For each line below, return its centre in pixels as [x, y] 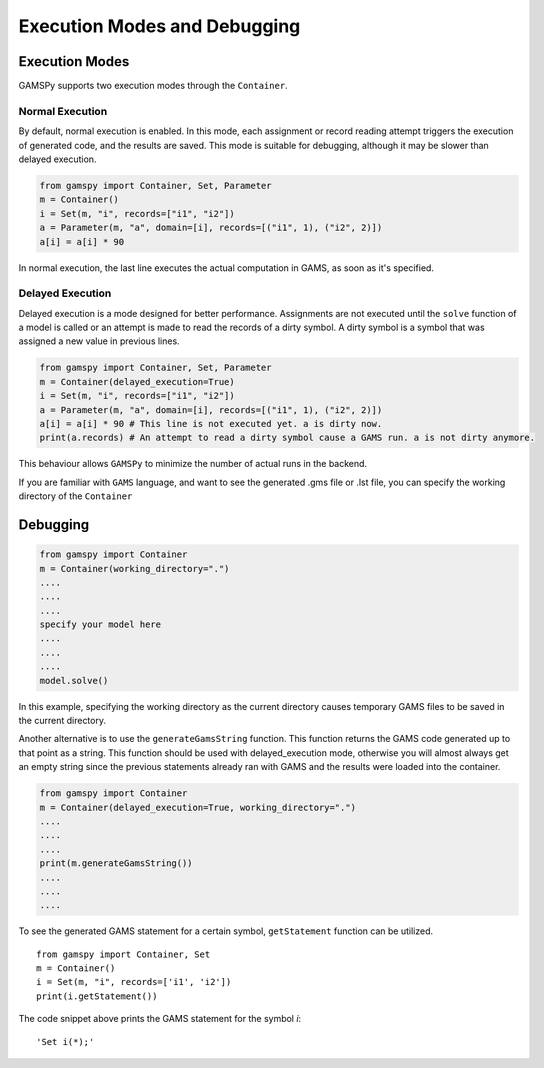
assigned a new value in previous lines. [99, 341]
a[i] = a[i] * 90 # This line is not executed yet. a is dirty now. [211, 423]
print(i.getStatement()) [97, 996]
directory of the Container [75, 496]
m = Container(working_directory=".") [134, 568]
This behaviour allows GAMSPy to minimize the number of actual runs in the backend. [193, 464]
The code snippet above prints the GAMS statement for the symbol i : [160, 1019]
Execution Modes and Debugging [159, 26]
